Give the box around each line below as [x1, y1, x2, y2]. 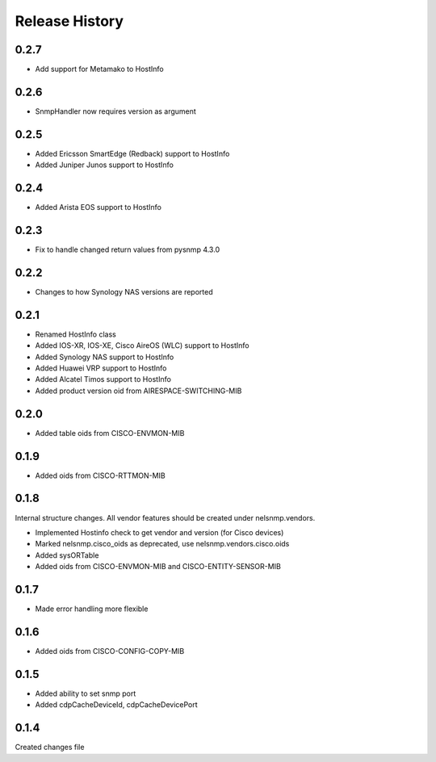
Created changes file [15, 743, 85, 752]
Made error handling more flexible [35, 604, 149, 613]
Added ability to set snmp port [35, 689, 136, 698]
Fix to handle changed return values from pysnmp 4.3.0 [35, 245, 220, 254]
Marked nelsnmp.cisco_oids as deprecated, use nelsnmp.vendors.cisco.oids [35, 539, 290, 549]
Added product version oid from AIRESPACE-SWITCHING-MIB [35, 386, 242, 396]
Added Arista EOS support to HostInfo [35, 203, 161, 212]
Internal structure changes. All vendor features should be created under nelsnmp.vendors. [15, 513, 316, 522]
